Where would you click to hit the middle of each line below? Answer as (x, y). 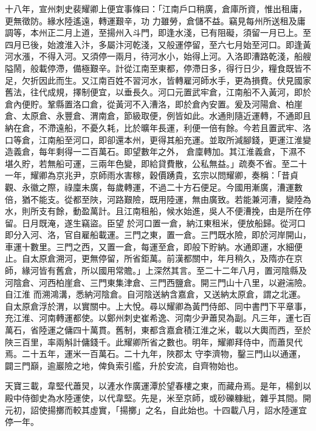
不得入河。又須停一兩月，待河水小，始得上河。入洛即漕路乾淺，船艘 (175, 56)
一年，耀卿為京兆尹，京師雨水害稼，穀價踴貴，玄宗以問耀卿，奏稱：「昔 (147, 175)
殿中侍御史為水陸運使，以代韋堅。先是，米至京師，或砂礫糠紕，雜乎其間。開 (158, 398)
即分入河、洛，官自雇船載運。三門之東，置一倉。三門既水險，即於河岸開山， (158, 235)
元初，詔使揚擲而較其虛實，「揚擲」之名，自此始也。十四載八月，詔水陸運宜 (156, 409)
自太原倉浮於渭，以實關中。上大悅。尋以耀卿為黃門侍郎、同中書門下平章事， (158, 306)
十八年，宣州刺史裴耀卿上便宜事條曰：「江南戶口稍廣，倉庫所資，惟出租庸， (156, 8)
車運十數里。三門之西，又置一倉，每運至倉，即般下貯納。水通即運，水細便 (154, 246)
